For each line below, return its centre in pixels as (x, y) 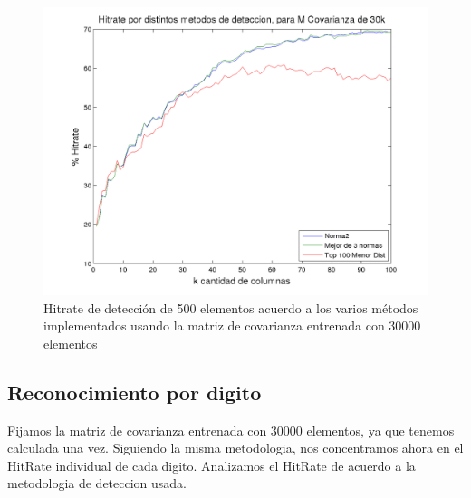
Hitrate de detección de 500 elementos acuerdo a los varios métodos (231, 307)
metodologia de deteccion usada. (97, 483)
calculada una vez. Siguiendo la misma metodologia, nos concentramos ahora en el (235, 448)
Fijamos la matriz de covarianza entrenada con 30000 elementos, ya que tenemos (231, 430)
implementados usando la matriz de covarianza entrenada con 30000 (232, 326)
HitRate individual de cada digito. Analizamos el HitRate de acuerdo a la (211, 465)
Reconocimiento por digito (135, 392)
